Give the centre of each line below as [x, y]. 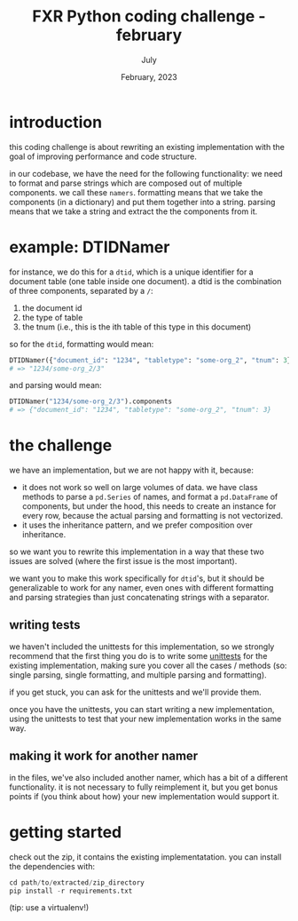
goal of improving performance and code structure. [103, 156]
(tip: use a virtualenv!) [49, 908]
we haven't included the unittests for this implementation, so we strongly [142, 647]
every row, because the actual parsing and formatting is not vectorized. [153, 516]
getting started [66, 832]
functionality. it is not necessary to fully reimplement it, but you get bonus [144, 787]
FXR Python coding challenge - [149, 16]
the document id [52, 307]
